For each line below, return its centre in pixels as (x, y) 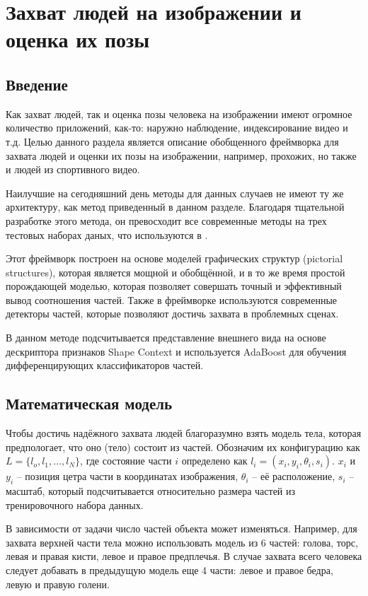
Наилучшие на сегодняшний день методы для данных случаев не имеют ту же (175, 193)
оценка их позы (78, 39)
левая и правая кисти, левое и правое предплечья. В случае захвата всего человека (184, 556)
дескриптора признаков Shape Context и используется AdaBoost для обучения (176, 351)
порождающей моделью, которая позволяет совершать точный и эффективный (174, 286)
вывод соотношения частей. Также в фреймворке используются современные (172, 299)
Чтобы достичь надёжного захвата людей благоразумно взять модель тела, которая (184, 433)
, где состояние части (126, 461)
